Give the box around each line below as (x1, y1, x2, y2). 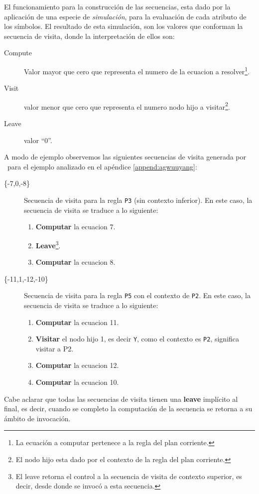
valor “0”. (24, 135, 52, 145)
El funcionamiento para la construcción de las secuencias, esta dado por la (4, 1, 231, 11)
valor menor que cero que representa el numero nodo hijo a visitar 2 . (24, 100, 230, 112)
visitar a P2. (35, 343, 74, 353)
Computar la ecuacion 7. (35, 221, 116, 232)
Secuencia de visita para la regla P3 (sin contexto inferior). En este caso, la (24, 195, 253, 205)
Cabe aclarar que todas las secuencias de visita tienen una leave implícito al (4, 393, 238, 404)
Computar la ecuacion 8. (35, 257, 116, 267)
